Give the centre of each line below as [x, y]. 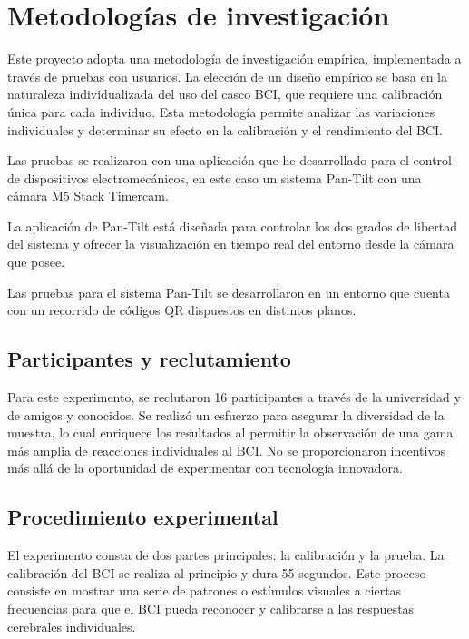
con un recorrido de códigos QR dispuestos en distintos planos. [182, 310]
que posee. [36, 262]
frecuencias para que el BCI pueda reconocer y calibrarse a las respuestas [211, 608]
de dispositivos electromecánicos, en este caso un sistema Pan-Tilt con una [215, 177]
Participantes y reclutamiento [149, 359]
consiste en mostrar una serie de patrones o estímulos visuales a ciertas [205, 590]
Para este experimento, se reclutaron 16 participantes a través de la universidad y [234, 397]
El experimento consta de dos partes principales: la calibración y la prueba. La [226, 555]
